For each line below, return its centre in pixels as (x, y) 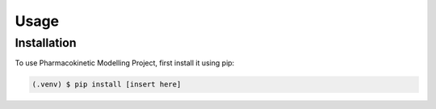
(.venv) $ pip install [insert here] (107, 84)
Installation (46, 43)
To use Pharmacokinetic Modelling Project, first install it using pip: (125, 63)
